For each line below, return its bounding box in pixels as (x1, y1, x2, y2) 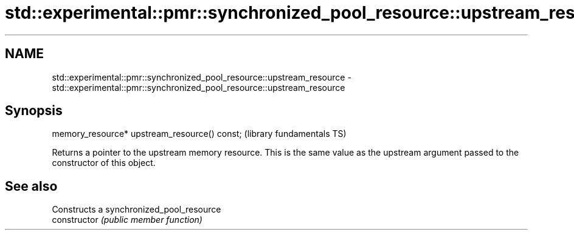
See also (5, 178, 58, 194)
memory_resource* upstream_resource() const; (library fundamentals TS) (52, 128, 347, 139)
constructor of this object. (52, 157, 156, 168)
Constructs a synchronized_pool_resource (52, 204, 221, 215)
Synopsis (5, 103, 63, 119)
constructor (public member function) (52, 214, 202, 225)
